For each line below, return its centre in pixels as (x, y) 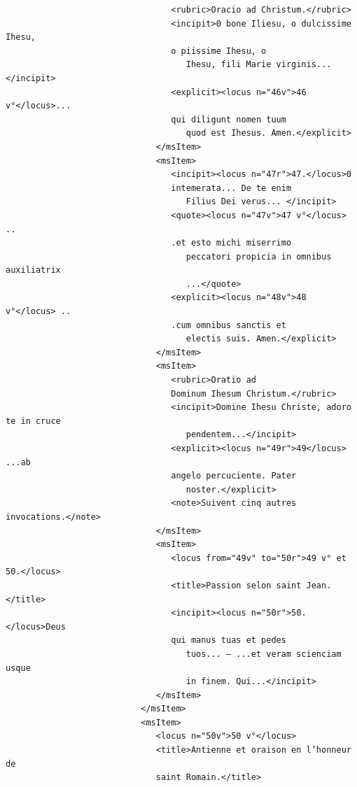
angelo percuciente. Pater (234, 476)
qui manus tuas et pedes (229, 640)
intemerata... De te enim (231, 188)
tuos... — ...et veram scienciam (264, 654)
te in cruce (33, 421)
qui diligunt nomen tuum (229, 119)
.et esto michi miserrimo (231, 243)
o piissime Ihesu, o (219, 51)
